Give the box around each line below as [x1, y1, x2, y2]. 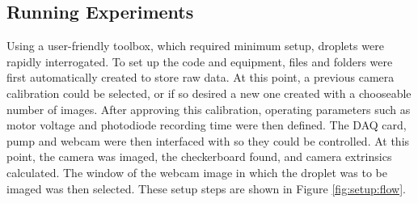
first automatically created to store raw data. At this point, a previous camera [6, 69, 395, 86]
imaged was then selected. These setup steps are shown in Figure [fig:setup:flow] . [6, 180, 406, 197]
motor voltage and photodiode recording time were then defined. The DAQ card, [6, 116, 407, 133]
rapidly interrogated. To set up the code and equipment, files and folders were [6, 53, 393, 70]
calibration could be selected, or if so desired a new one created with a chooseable [6, 84, 412, 101]
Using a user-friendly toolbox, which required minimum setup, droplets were [6, 37, 384, 54]
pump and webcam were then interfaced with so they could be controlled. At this [6, 132, 410, 149]
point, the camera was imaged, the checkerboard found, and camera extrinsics [6, 148, 392, 165]
